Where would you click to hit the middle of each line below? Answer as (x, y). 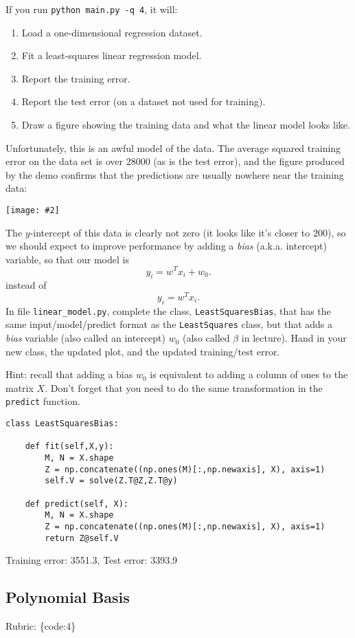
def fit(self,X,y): (69, 447)
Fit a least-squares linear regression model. (112, 55)
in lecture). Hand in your (294, 338)
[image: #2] (33, 210)
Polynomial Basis (68, 597)
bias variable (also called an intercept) (85, 338)
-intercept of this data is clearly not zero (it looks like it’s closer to (170, 232)
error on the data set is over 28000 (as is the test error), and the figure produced (175, 161)
